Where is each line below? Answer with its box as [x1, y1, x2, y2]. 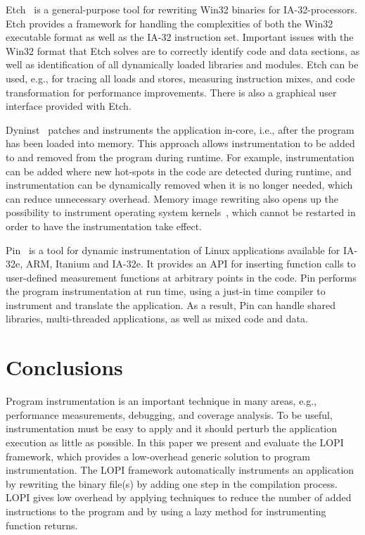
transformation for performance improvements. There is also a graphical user [6, 84, 337, 99]
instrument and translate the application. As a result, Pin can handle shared [6, 297, 335, 312]
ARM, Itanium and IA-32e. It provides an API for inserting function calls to [25, 256, 356, 271]
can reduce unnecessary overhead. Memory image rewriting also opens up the [6, 191, 339, 206]
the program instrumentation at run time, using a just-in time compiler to [6, 284, 326, 298]
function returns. [6, 517, 78, 532]
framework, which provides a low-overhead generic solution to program [6, 448, 310, 463]
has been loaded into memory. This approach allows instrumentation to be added [6, 136, 355, 151]
